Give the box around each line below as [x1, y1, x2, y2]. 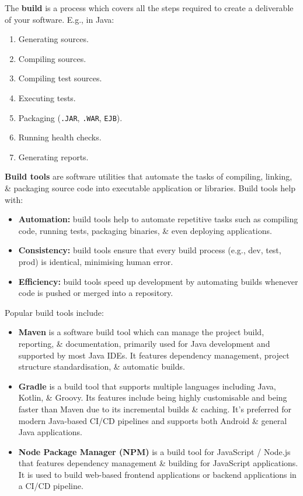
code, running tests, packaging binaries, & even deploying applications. [18, 224, 272, 236]
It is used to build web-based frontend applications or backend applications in [18, 468, 297, 480]
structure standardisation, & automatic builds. [18, 360, 185, 373]
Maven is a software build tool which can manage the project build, [18, 326, 264, 338]
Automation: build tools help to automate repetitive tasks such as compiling [18, 213, 298, 225]
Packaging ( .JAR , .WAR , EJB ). [18, 111, 123, 123]
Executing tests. [18, 91, 76, 104]
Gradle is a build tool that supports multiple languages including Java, [18, 380, 276, 392]
